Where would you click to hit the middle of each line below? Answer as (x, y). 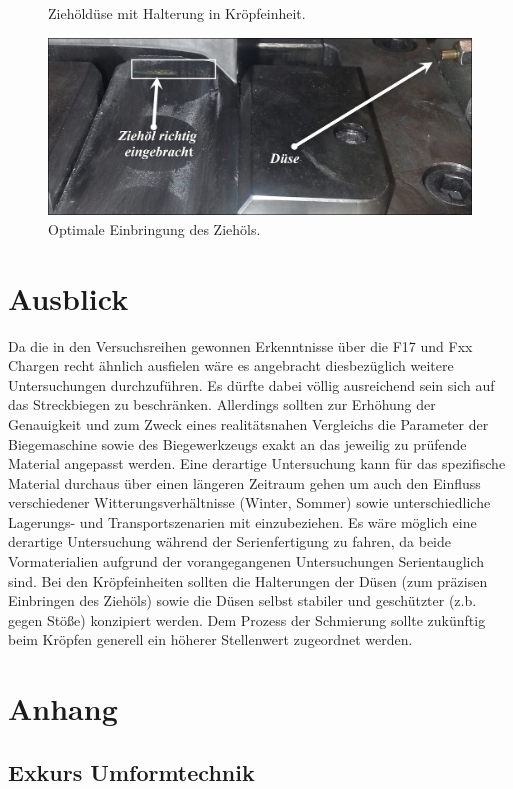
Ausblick (68, 297)
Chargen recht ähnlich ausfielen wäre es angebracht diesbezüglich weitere (231, 365)
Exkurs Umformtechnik (131, 771)
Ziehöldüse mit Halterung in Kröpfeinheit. (177, 13)
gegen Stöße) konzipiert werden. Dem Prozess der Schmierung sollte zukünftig (247, 619)
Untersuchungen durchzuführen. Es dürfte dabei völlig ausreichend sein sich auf (251, 384)
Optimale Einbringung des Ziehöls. (154, 228)
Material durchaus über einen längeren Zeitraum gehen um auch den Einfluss (244, 482)
